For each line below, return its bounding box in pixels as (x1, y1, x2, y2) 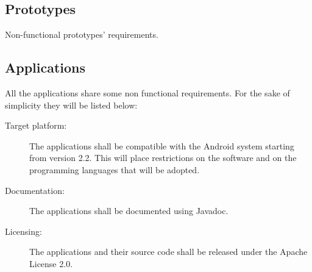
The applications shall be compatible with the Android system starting (29, 139, 294, 152)
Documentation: (5, 184, 65, 196)
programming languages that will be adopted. (29, 163, 200, 176)
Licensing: (5, 224, 42, 237)
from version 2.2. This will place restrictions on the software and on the (29, 151, 297, 164)
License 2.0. (29, 257, 73, 270)
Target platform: (5, 119, 67, 132)
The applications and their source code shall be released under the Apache (29, 245, 308, 258)
